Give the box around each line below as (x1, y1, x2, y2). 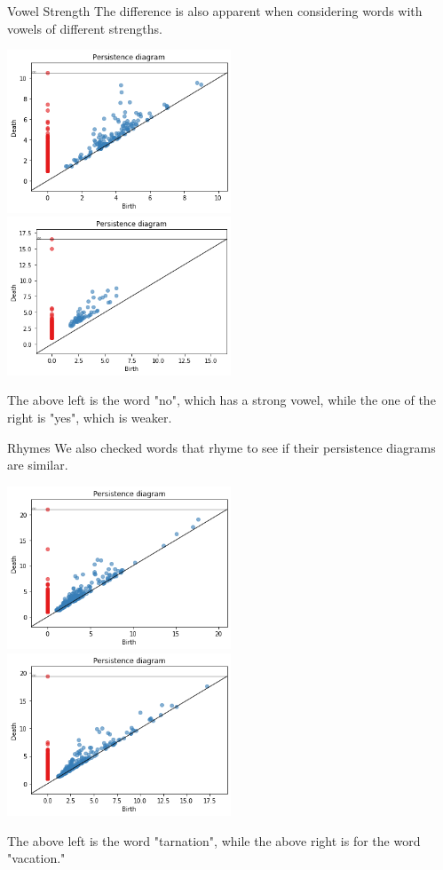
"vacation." (7, 849, 66, 867)
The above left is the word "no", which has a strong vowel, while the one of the (7, 391, 436, 409)
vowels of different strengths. (7, 19, 162, 37)
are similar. (7, 455, 68, 474)
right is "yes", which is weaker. (7, 408, 172, 427)
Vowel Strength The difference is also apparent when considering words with (7, 2, 423, 20)
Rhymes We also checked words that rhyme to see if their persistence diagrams (7, 438, 436, 456)
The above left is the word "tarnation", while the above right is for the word (7, 831, 421, 850)
